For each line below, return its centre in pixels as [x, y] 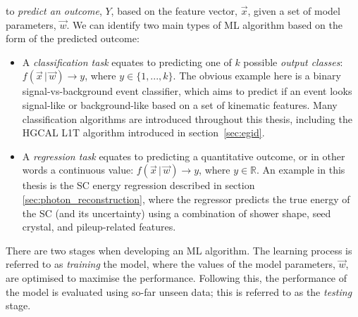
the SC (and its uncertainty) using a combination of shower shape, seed [177, 213]
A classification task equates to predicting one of [127, 62]
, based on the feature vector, [174, 11]
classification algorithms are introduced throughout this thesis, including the [187, 118]
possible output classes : [293, 62]
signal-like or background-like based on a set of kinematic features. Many [180, 104]
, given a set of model [294, 11]
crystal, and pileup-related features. [99, 227]
